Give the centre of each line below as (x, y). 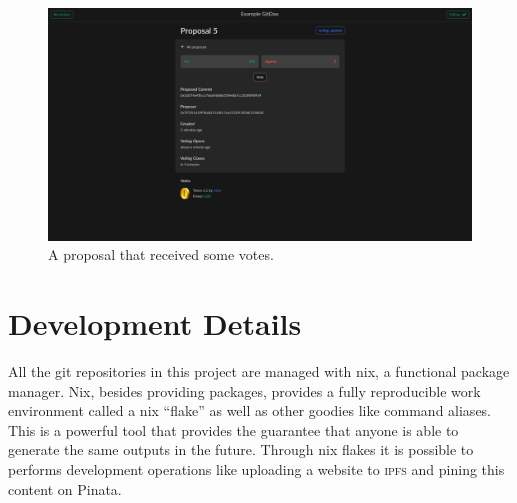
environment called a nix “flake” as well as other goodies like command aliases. (250, 410)
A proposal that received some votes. (161, 254)
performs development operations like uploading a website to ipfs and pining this (256, 468)
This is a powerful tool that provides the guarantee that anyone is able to (233, 429)
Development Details (155, 323)
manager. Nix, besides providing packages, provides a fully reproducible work (244, 390)
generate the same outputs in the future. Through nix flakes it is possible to (241, 449)
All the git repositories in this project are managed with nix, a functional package (259, 371)
